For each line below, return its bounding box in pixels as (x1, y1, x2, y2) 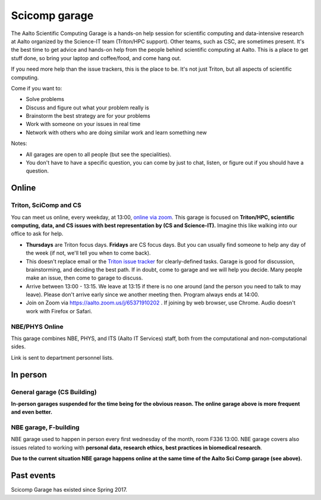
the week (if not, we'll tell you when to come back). (26, 250, 151, 257)
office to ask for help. (11, 230, 64, 237)
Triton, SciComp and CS (11, 201, 81, 209)
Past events (11, 470, 56, 481)
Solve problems (26, 96, 65, 103)
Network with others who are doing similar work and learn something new (26, 128, 207, 136)
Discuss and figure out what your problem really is (26, 104, 149, 111)
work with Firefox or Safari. (26, 307, 92, 315)
